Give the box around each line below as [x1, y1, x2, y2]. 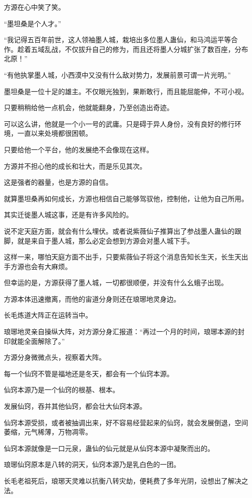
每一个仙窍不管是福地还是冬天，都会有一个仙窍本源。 [4, 368, 173, 378]
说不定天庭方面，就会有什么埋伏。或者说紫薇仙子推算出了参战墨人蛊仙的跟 [4, 225, 241, 236]
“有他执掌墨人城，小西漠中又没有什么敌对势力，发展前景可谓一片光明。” [4, 69, 231, 80]
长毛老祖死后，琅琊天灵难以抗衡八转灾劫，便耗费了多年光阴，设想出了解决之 [4, 476, 248, 485]
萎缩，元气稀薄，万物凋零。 [4, 427, 92, 437]
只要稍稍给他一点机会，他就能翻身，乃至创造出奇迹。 [4, 102, 173, 112]
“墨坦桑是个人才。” [4, 18, 62, 28]
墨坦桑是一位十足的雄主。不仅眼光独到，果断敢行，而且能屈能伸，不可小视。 [4, 86, 248, 96]
